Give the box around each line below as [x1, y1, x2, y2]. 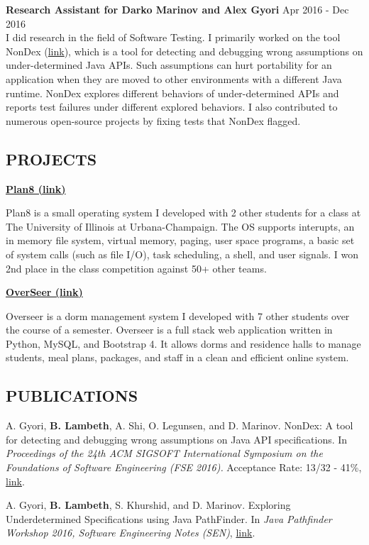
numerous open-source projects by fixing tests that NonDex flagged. [6, 113, 301, 128]
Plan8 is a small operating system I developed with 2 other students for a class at [6, 205, 361, 220]
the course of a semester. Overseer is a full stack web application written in [6, 322, 333, 337]
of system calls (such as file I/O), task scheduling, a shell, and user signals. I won [6, 246, 359, 261]
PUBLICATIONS [6, 385, 138, 407]
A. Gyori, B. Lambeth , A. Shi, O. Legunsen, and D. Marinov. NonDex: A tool [6, 418, 353, 433]
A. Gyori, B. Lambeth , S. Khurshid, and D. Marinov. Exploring [6, 497, 291, 512]
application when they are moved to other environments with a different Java [6, 71, 342, 86]
